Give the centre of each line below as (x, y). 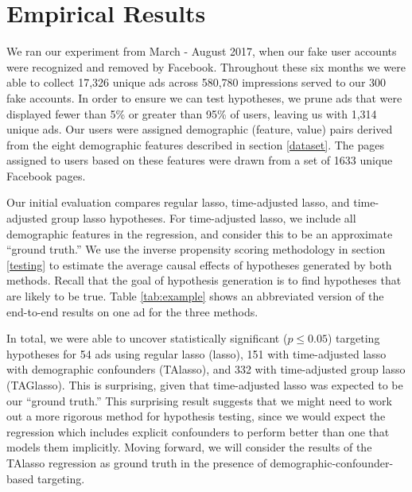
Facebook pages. (46, 175)
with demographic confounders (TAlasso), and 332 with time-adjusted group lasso (206, 369)
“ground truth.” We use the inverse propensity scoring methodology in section (196, 249)
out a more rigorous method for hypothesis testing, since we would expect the (196, 416)
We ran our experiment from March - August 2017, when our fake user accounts (202, 51)
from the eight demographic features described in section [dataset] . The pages (195, 144)
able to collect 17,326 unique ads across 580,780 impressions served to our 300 (196, 82)
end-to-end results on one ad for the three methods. (132, 311)
